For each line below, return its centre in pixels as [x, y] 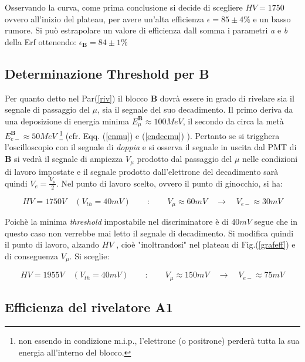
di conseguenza [32, 256]
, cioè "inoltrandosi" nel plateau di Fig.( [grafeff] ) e [206, 244]
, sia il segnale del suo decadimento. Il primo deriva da [195, 109]
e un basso [272, 18]
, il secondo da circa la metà [233, 121]
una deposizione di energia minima [67, 121]
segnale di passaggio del [47, 109]
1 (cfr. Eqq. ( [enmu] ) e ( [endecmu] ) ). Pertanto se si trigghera [170, 135]
